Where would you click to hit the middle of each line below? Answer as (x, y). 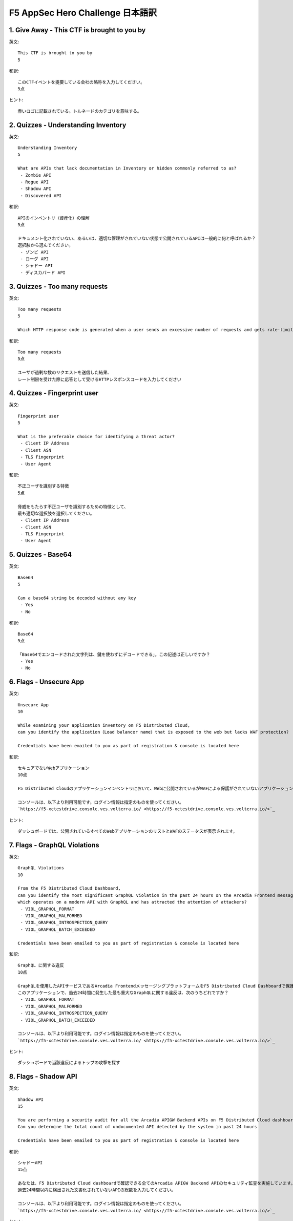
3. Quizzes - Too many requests (58, 286)
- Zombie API (36, 175)
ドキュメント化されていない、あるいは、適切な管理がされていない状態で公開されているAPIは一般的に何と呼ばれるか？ (137, 238)
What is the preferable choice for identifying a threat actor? (96, 437)
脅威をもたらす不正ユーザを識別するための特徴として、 (73, 506)
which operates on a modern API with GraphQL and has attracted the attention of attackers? (132, 902)
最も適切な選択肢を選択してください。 (56, 513)
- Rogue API (34, 182)
